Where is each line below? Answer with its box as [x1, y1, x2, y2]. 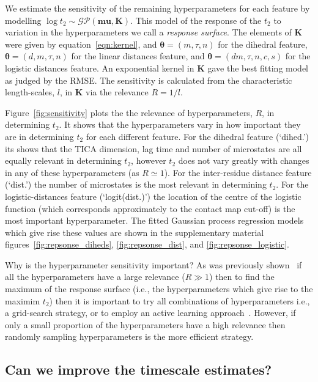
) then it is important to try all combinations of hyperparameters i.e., [49, 294, 310, 307]
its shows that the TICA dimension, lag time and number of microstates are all [5, 142, 302, 155]
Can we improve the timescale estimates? [5, 360, 272, 379]
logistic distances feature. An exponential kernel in [5, 61, 194, 74]
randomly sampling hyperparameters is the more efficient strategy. [5, 330, 254, 343]
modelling [5, 13, 42, 26]
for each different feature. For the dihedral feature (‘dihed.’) [86, 130, 309, 142]
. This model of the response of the [130, 13, 262, 26]
